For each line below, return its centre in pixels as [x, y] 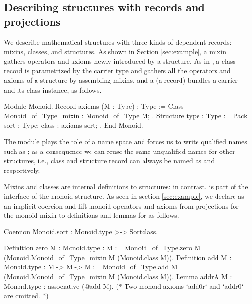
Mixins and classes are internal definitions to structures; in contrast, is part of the [126, 186]
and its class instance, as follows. [53, 89]
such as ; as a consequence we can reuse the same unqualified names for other [119, 151]
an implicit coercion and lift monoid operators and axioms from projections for [121, 205]
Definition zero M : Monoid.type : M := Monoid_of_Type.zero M [102, 248]
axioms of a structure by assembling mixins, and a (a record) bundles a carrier [121, 80]
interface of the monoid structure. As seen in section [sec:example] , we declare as [124, 196]
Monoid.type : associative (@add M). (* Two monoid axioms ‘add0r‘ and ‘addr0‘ [124, 286]
